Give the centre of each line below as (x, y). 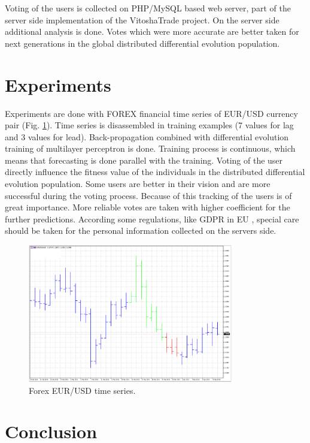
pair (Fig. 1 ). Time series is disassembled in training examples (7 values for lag (149, 125)
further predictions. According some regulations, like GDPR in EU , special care (152, 219)
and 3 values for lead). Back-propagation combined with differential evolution (147, 136)
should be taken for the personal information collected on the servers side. (141, 230)
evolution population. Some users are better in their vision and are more (138, 184)
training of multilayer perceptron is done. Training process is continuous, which (150, 148)
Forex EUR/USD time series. (82, 390)
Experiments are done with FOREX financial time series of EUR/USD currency (151, 113)
